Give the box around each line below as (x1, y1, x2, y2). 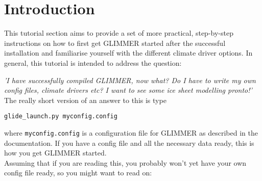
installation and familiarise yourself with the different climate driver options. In (4, 47, 253, 58)
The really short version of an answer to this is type (4, 94, 166, 105)
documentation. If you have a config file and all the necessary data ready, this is (4, 137, 254, 148)
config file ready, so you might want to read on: (4, 167, 152, 178)
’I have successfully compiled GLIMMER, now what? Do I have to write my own (4, 74, 256, 85)
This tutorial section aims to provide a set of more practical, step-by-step (4, 28, 233, 38)
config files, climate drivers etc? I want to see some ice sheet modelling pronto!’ (4, 85, 252, 95)
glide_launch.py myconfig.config (4, 113, 117, 120)
